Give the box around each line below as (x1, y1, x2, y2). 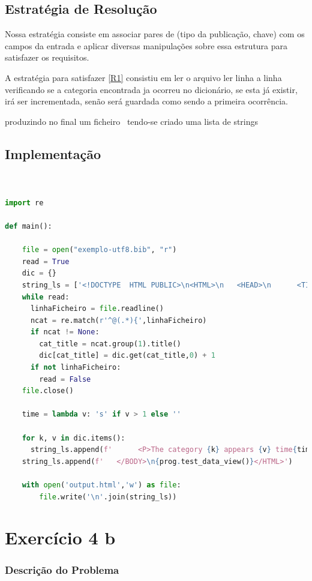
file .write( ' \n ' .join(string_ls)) (39, 492, 177, 501)
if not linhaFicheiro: (30, 363, 121, 372)
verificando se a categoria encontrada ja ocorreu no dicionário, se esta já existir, (5, 83, 298, 95)
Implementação (5, 144, 101, 163)
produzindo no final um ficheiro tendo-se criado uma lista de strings (5, 115, 259, 127)
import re (5, 198, 44, 207)
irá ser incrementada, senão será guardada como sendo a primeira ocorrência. (5, 95, 288, 107)
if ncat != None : (30, 328, 100, 337)
